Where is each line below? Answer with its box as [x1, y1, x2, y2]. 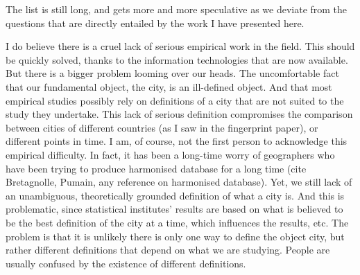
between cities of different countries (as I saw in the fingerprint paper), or [6, 120, 318, 134]
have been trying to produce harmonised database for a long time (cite [6, 161, 307, 175]
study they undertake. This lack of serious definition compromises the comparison [6, 107, 353, 121]
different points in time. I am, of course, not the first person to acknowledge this [6, 134, 348, 148]
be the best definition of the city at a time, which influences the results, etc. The [6, 215, 349, 229]
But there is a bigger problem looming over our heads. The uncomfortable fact [6, 66, 339, 80]
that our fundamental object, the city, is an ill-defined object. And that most [6, 79, 332, 94]
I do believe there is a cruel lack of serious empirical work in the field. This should [6, 39, 355, 53]
